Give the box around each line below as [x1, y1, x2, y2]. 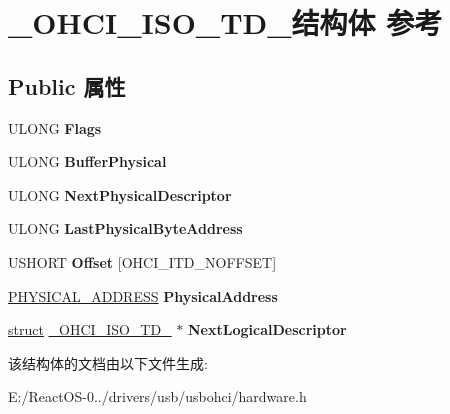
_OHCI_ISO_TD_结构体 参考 [8, 2, 443, 43]
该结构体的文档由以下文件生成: [8, 352, 208, 373]
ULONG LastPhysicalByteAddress [8, 218, 243, 239]
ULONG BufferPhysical [8, 151, 167, 172]
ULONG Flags [8, 117, 102, 138]
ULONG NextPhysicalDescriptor [8, 184, 232, 205]
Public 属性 [8, 70, 126, 101]
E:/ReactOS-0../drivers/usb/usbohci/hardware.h [8, 386, 307, 407]
